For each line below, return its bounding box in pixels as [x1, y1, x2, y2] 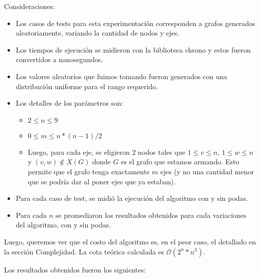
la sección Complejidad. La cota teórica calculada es [4, 246, 164, 256]
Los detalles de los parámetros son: [16, 98, 123, 108]
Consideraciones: [4, 1, 55, 11]
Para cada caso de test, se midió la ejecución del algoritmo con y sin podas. [16, 193, 248, 203]
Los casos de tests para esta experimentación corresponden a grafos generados [16, 18, 255, 28]
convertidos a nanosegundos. [16, 54, 103, 65]
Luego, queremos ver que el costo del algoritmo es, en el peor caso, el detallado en [4, 236, 256, 246]
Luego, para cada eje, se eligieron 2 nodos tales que [28, 146, 186, 157]
